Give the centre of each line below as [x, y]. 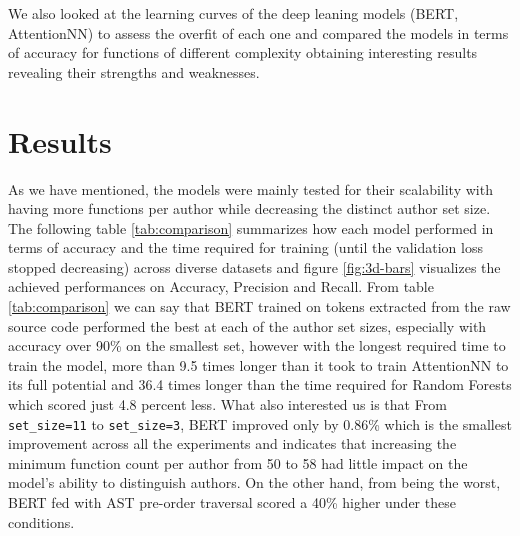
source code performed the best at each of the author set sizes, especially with [247, 325]
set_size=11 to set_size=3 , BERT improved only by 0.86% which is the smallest [260, 423]
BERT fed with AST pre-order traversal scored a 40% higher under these [232, 502]
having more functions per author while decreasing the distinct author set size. [249, 208]
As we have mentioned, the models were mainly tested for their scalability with [250, 188]
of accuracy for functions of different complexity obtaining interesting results [243, 52]
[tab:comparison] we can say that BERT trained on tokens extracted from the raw [259, 306]
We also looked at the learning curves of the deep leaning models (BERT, [233, 13]
